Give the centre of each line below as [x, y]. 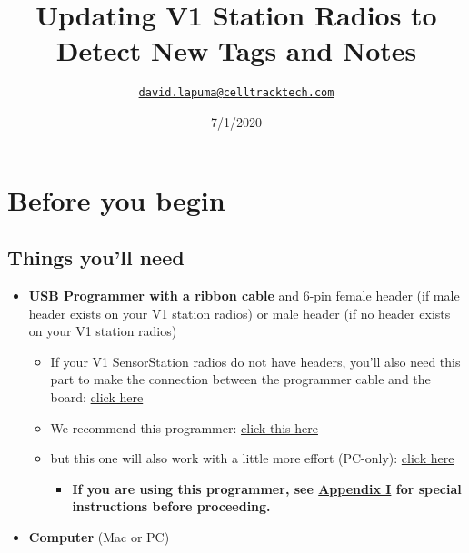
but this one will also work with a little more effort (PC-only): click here [252, 458]
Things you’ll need [96, 257]
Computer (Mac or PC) [99, 536]
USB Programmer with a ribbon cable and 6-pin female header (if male [244, 295]
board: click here [97, 396]
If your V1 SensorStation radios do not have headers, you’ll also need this [255, 361]
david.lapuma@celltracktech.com [236, 93]
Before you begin [116, 199]
